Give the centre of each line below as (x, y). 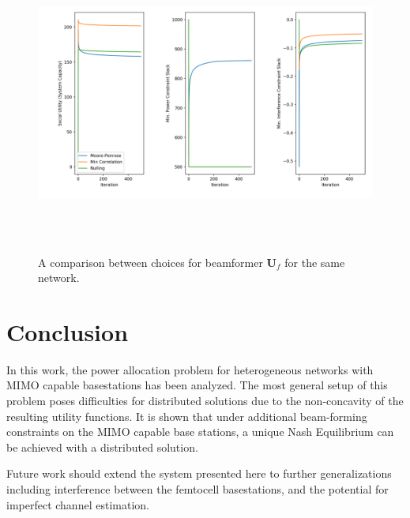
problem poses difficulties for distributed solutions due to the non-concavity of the (205, 401)
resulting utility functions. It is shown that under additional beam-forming (187, 416)
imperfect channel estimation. (78, 504)
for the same (315, 262)
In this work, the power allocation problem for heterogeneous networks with (190, 369)
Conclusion (68, 331)
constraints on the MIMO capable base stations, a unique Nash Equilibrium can (200, 432)
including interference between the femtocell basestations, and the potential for (197, 489)
